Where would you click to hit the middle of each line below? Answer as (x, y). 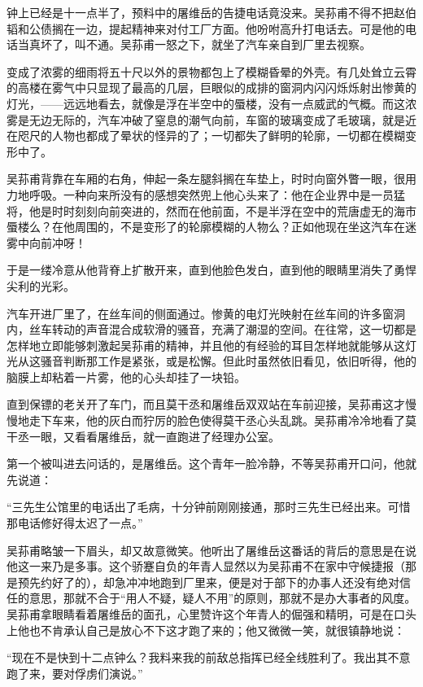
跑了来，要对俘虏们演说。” (75, 673)
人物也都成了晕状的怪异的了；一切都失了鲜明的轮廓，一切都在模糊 (228, 136)
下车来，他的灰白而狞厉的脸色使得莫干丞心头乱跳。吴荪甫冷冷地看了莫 (228, 420)
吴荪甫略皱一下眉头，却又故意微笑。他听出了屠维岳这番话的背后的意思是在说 (211, 550)
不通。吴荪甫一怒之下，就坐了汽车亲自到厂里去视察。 (228, 44)
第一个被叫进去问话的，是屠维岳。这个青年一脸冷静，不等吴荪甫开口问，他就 (211, 464)
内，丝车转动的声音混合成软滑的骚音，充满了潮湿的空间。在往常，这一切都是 (211, 329)
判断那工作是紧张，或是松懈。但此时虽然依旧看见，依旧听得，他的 (240, 361)
